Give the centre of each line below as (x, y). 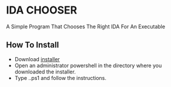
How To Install (33, 45)
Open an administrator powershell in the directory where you (88, 65)
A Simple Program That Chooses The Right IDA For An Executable (86, 26)
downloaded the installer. (45, 72)
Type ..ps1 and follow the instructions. (61, 78)
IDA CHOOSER (42, 10)
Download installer (37, 59)
